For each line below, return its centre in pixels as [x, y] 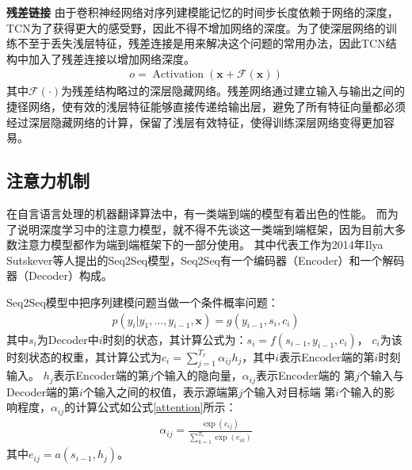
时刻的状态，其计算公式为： [175, 339]
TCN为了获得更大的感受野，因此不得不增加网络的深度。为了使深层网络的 [196, 27]
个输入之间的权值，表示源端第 [160, 391]
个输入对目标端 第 [289, 391]
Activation [178, 75]
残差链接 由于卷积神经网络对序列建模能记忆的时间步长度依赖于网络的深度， [202, 12]
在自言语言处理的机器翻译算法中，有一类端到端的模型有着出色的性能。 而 [197, 213]
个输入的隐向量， [198, 375]
